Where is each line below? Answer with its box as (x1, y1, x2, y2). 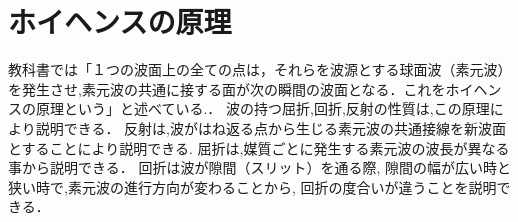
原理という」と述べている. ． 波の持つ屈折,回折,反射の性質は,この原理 (35, 98, 490, 119)
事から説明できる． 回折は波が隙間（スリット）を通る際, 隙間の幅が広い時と (8, 157, 511, 178)
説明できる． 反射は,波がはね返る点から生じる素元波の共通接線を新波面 (35, 117, 506, 138)
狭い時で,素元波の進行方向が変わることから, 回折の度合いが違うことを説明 (8, 176, 497, 197)
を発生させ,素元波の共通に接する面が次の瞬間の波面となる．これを (8, 78, 446, 99)
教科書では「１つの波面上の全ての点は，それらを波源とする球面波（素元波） (8, 59, 512, 80)
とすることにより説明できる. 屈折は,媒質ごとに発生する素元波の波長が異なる (8, 137, 510, 158)
